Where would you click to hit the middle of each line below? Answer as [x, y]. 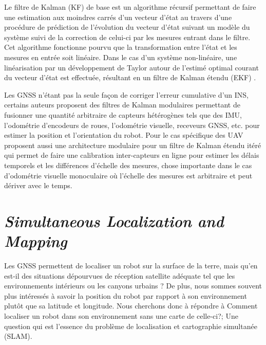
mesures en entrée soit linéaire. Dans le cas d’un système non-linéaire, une [121, 57]
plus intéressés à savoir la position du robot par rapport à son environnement [126, 295]
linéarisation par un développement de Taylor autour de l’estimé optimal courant [131, 67]
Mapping [36, 241]
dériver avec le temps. [38, 185]
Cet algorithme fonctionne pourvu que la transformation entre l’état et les [121, 47]
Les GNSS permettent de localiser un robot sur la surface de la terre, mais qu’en [131, 265]
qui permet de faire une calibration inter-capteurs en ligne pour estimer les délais [132, 155]
